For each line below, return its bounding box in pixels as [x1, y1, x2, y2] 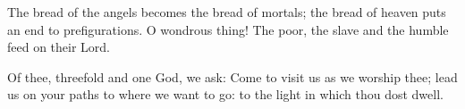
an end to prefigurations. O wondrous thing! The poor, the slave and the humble [7, 20, 449, 38]
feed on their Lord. [7, 38, 111, 56]
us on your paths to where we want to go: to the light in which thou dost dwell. [7, 85, 444, 104]
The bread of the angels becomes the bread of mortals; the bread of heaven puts [7, 3, 446, 21]
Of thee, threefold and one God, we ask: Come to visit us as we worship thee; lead [7, 67, 458, 86]
